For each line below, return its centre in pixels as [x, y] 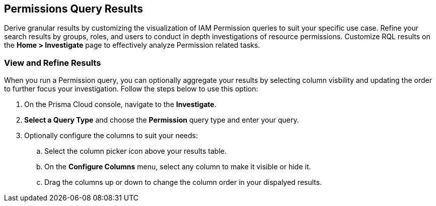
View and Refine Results [53, 63]
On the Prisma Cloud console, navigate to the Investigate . [120, 105]
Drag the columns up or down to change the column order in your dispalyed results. [183, 182]
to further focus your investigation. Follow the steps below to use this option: [131, 89]
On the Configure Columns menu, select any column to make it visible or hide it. [178, 167]
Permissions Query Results [74, 9]
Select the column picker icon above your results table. [136, 151]
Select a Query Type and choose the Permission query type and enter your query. [162, 120]
